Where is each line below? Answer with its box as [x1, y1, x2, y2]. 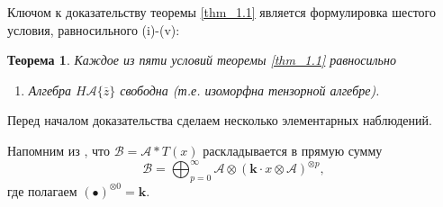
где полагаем [7, 181, 77, 200]
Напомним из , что [7, 140, 110, 159]
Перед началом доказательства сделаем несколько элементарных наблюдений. [7, 111, 432, 130]
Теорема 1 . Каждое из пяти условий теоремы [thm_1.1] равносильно [7, 50, 396, 69]
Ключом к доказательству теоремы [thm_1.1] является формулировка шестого [7, 3, 437, 21]
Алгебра [28, 80, 71, 99]
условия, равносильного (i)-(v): [7, 20, 180, 39]
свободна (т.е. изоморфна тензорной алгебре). [120, 80, 380, 99]
